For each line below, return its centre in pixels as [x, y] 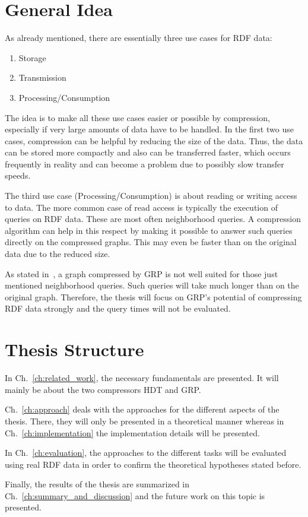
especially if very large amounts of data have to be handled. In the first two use [149, 129]
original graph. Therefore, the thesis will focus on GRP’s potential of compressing [153, 296]
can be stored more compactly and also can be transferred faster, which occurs [148, 152]
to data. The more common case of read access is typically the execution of [141, 207]
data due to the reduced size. [58, 254]
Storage [32, 57]
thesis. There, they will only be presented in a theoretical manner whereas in [145, 421]
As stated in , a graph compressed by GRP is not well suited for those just [142, 273]
